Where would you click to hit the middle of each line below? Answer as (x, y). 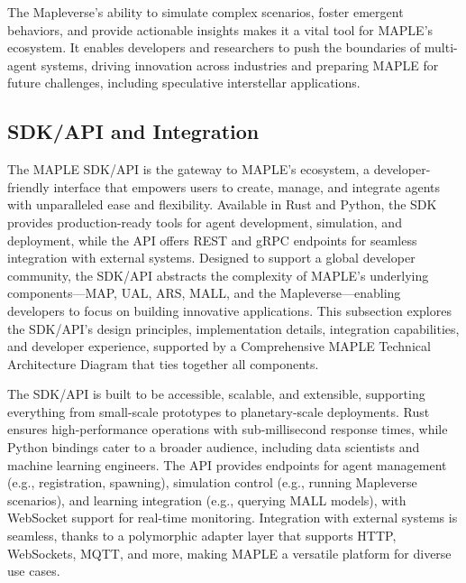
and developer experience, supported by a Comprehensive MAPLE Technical (219, 346)
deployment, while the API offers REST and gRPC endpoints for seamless (212, 240)
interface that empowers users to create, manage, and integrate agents (247, 186)
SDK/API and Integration (133, 131)
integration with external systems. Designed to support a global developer (211, 258)
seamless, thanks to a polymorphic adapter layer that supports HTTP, (202, 536)
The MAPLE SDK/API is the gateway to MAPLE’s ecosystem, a (188, 169)
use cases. (34, 571)
